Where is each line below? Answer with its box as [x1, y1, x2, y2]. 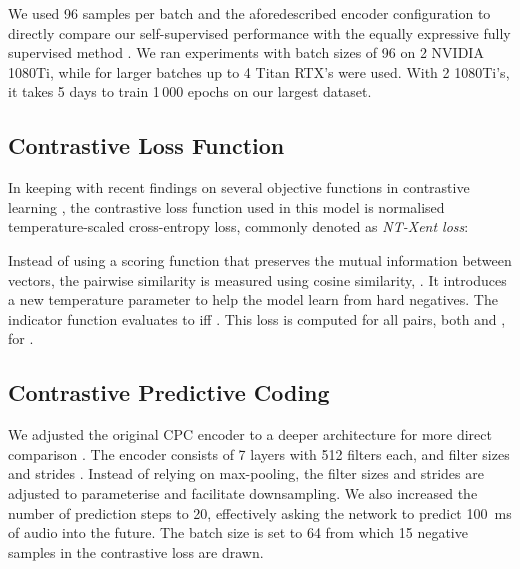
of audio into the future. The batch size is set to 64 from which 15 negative [8, 522, 468, 543]
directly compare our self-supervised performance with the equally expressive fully [8, 22, 511, 43]
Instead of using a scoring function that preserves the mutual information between [8, 249, 512, 270]
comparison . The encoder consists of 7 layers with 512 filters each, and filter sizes [8, 443, 510, 464]
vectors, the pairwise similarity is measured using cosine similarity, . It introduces [8, 269, 507, 290]
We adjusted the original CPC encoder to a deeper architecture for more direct [8, 424, 492, 445]
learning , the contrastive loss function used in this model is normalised [8, 196, 445, 217]
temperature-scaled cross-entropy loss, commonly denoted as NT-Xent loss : [8, 216, 469, 237]
